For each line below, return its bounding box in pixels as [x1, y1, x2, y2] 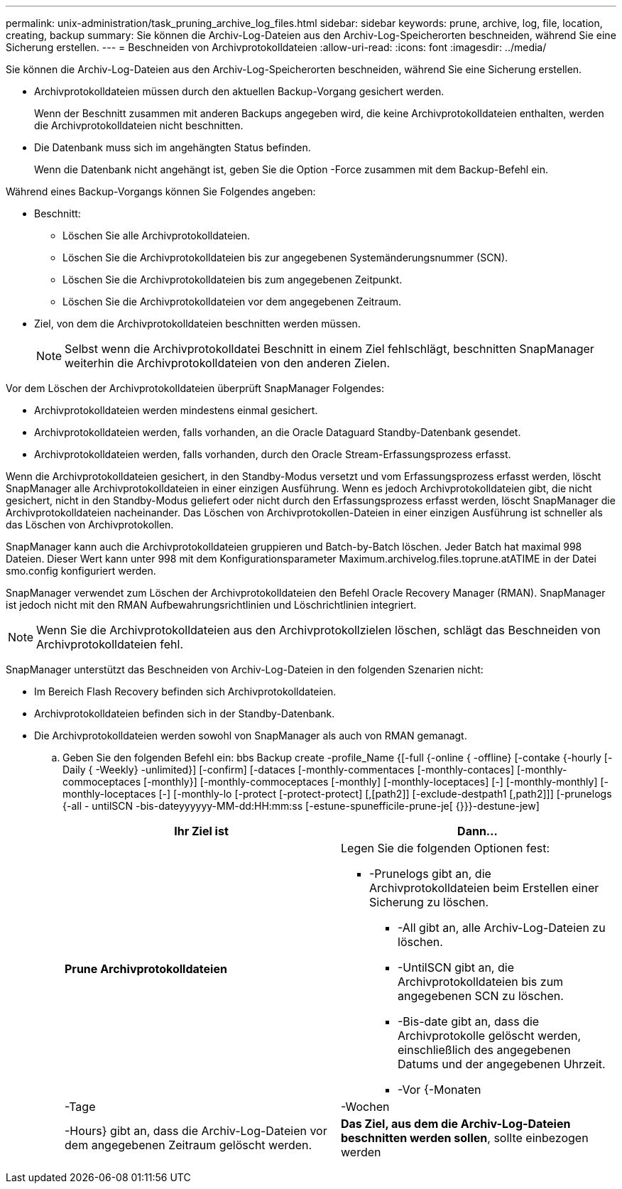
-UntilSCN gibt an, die [398, 960, 514, 974]
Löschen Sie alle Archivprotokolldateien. [62, 229, 251, 241]
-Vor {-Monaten [398, 1082, 481, 1097]
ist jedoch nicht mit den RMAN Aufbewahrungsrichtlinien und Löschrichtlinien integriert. [6, 599, 417, 611]
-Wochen [341, 1100, 390, 1114]
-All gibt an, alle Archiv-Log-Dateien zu [398, 921, 606, 935]
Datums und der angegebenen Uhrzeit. [398, 1057, 606, 1071]
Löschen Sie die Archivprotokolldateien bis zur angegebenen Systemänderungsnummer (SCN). [62, 251, 508, 264]
